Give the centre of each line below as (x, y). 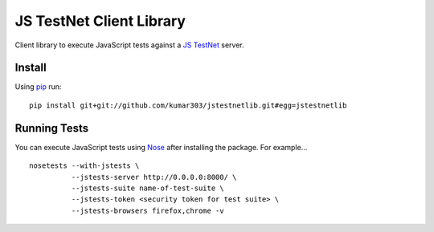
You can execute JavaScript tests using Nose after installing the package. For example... (161, 147)
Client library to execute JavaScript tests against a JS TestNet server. (129, 45)
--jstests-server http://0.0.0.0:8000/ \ (154, 177)
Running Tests (51, 128)
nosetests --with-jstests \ (84, 166)
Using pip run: (38, 87)
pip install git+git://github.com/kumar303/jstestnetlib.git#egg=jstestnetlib (188, 105)
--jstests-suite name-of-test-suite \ (147, 188)
